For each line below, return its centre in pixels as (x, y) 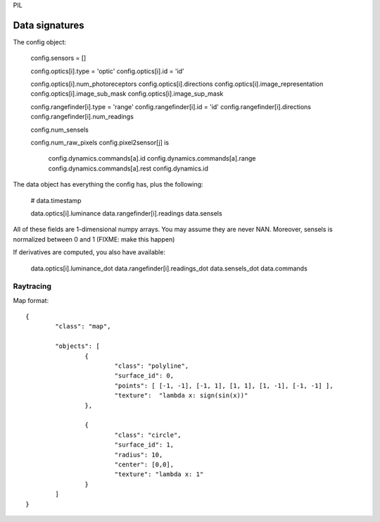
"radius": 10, (139, 455)
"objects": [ (77, 346)
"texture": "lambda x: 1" (159, 474)
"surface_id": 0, (144, 376)
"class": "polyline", (152, 366)
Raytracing (32, 287)
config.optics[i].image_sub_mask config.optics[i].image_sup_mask (127, 94)
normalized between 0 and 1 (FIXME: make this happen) (94, 239)
